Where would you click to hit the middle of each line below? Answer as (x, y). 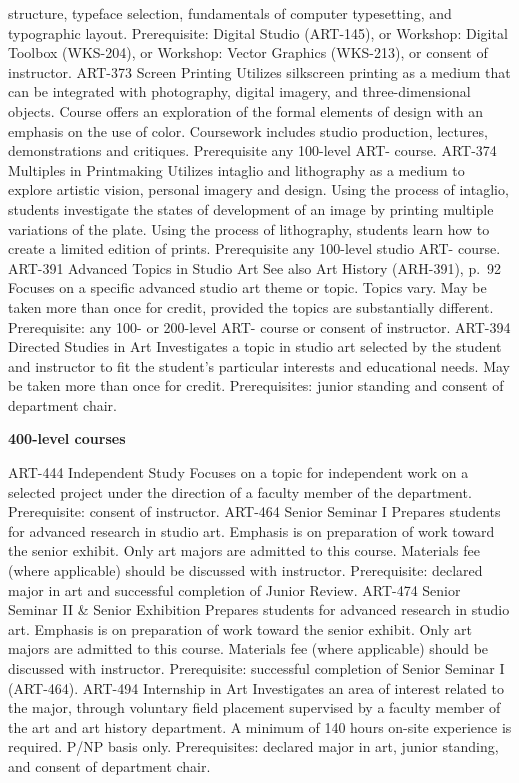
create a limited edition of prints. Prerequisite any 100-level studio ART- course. (254, 248)
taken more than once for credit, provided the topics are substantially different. (251, 306)
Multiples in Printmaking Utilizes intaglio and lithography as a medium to (236, 169)
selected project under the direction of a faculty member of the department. (240, 491)
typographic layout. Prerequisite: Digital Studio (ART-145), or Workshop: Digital (258, 32)
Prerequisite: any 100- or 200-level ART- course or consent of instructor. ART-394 (259, 326)
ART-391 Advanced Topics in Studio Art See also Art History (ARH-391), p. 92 (255, 267)
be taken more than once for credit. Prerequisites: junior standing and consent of (256, 385)
